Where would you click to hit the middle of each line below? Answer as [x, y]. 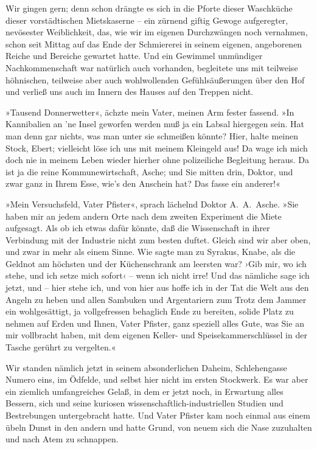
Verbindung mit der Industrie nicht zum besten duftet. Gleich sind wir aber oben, [158, 239]
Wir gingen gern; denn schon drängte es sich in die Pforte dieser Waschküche [149, 8]
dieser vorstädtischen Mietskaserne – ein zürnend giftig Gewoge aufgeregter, [147, 20]
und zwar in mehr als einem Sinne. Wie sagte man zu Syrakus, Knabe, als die [151, 252]
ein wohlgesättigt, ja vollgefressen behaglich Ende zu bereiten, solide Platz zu [150, 311]
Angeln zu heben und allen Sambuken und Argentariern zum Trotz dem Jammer [156, 299]
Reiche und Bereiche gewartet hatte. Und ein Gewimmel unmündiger [134, 56]
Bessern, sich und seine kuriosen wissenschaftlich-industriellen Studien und [145, 403]
